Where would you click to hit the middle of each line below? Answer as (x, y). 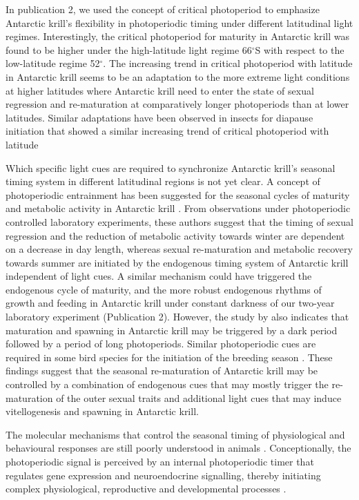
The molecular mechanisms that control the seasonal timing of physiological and (175, 434)
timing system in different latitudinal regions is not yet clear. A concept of (163, 181)
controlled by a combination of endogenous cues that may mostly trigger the (167, 384)
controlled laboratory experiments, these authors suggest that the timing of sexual (179, 221)
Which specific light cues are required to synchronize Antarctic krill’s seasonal (171, 167)
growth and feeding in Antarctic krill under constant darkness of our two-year (170, 303)
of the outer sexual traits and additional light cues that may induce (199, 397)
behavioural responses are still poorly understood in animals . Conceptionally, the (178, 448)
